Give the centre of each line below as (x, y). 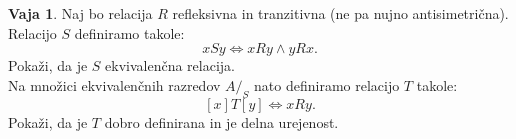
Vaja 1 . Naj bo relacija (80, 13)
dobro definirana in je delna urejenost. (221, 121)
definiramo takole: (129, 32)
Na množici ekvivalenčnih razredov (114, 84)
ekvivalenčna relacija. (170, 65)
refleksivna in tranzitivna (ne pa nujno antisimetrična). (340, 13)
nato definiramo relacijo (327, 84)
